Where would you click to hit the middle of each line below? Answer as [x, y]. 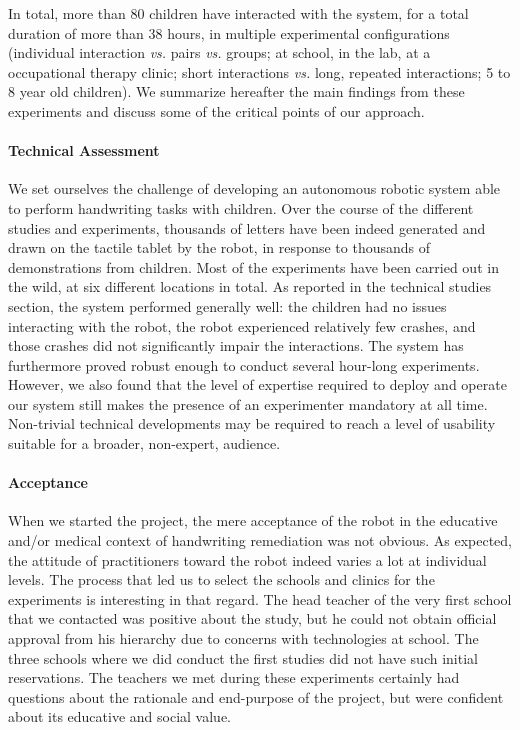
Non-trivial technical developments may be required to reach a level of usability [252, 423]
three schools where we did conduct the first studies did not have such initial [243, 657]
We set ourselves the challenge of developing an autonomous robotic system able [254, 188]
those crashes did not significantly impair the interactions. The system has [236, 345]
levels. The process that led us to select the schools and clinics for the [221, 579]
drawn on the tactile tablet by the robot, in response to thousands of [219, 247]
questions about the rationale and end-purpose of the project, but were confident [256, 696]
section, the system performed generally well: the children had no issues [227, 305]
